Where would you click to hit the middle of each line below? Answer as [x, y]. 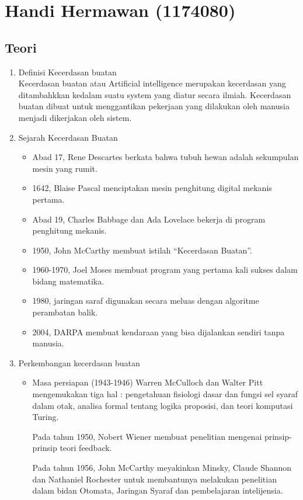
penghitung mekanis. [69, 230]
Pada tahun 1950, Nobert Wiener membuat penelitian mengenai [147, 436]
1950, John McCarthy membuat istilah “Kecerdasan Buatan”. [142, 250]
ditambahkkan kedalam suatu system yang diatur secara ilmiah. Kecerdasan [155, 94]
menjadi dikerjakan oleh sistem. [75, 117]
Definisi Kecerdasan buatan [67, 72]
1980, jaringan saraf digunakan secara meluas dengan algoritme [146, 301]
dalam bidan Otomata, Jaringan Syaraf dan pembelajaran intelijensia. [158, 490]
